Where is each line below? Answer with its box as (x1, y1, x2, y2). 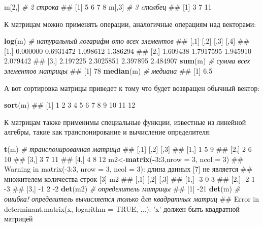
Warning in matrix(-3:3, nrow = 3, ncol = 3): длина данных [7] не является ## (4, 164, 253, 174)
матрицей (4, 213, 33, 224)
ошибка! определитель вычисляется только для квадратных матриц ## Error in (4, 193, 259, 204)
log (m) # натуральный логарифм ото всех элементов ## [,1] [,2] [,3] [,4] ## (4, 36, 250, 46)
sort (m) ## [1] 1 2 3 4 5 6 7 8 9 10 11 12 (4, 100, 136, 110)
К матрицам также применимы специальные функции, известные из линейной (4, 116, 246, 127)
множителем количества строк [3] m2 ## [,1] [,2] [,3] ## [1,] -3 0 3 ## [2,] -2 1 (4, 173, 255, 184)
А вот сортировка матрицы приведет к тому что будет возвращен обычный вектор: (4, 82, 260, 93)
